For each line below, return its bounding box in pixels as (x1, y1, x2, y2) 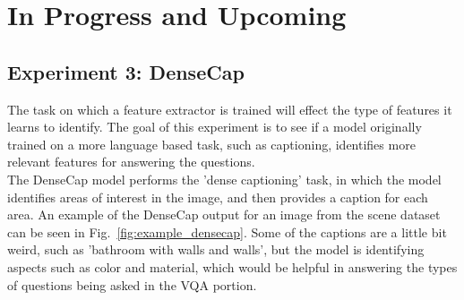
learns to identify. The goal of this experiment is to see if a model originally (7, 117, 422, 136)
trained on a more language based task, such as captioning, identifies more (7, 134, 416, 153)
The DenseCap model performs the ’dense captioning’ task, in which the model (7, 169, 442, 188)
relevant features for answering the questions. (7, 152, 255, 171)
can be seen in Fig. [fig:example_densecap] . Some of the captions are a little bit (7, 222, 447, 241)
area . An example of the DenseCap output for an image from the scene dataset (7, 205, 441, 224)
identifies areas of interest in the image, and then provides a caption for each (7, 187, 428, 206)
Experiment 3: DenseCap (7, 57, 245, 85)
